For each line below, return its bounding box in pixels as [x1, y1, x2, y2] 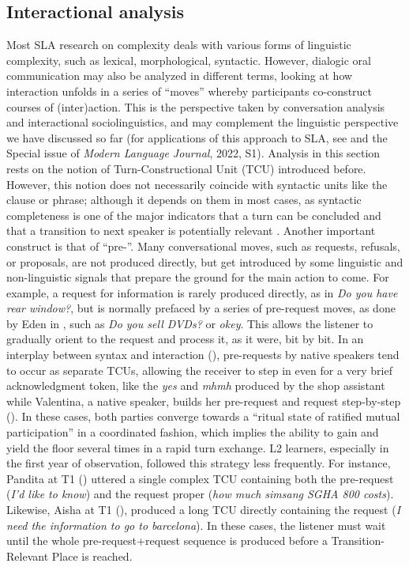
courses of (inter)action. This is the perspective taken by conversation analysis [6, 98, 385, 115]
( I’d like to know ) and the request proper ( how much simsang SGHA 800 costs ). [6, 486, 394, 502]
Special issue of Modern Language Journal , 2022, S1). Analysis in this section [6, 145, 381, 161]
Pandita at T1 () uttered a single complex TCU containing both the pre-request [6, 470, 394, 486]
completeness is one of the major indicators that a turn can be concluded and [6, 206, 381, 223]
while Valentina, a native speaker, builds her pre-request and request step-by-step [6, 392, 401, 409]
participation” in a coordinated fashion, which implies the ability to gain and [6, 424, 379, 440]
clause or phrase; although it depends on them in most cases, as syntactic [6, 191, 362, 208]
